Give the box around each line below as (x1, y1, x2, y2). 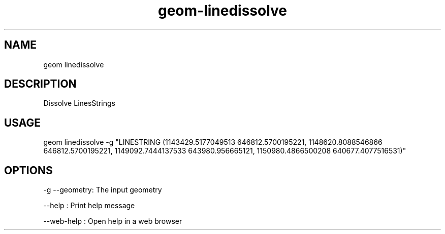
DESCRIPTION (4, 77, 77, 91)
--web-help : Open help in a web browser (43, 217, 182, 226)
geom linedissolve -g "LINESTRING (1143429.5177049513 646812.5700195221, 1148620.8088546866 (43, 138, 383, 147)
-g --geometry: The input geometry (43, 185, 162, 194)
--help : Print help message (43, 201, 135, 210)
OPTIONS (4, 164, 53, 177)
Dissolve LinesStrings (43, 99, 115, 108)
